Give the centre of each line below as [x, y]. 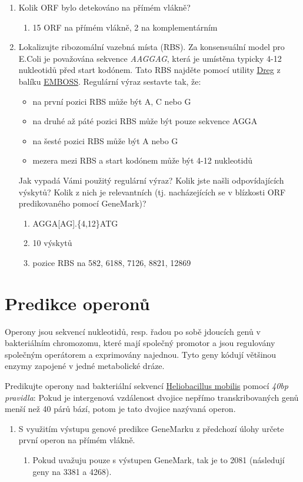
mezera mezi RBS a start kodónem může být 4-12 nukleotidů [143, 160]
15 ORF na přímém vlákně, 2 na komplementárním [125, 27]
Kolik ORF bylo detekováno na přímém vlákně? [104, 7]
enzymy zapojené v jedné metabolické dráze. [85, 366]
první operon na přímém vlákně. [77, 440]
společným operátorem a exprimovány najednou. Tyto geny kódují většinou [141, 354]
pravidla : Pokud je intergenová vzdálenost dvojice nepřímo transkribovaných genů [152, 397]
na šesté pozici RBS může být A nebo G [105, 140]
